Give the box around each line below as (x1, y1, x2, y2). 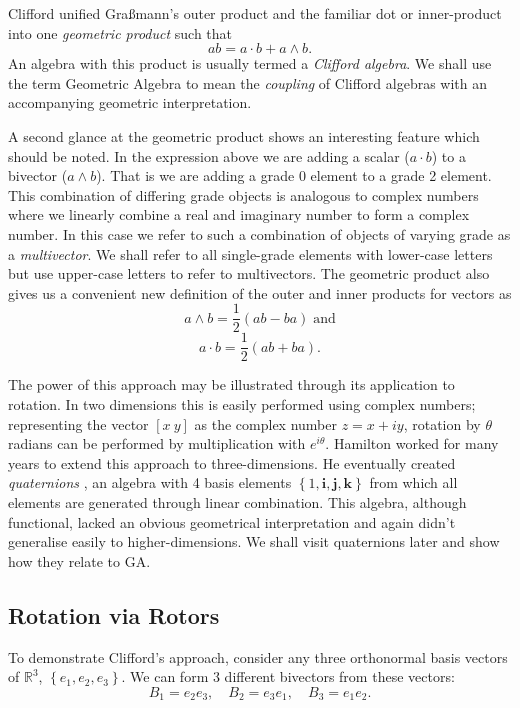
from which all (369, 472, 458, 493)
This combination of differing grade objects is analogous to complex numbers (8, 184, 479, 205)
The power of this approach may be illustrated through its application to (8, 374, 455, 395)
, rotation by (403, 413, 481, 434)
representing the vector (8, 413, 149, 434)
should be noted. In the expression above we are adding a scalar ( (8, 145, 410, 166)
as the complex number (194, 413, 337, 434)
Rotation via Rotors (8, 599, 220, 630)
